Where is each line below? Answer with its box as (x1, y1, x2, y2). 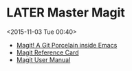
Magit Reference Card (16, 48, 79, 57)
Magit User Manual (16, 55, 71, 63)
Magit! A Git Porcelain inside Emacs (16, 41, 118, 49)
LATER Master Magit (6, 5, 125, 21)
